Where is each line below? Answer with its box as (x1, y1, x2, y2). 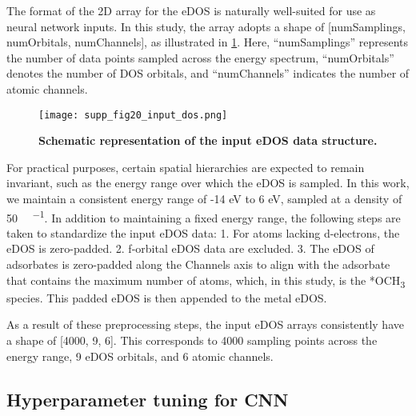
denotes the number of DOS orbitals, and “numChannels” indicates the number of (6, 65, 410, 82)
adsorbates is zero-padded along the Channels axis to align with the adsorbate (6, 256, 390, 273)
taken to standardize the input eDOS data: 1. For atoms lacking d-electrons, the (6, 224, 400, 241)
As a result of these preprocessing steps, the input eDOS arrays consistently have (6, 316, 404, 333)
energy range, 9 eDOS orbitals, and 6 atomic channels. (6, 347, 274, 364)
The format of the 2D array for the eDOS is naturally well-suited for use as (6, 2, 376, 18)
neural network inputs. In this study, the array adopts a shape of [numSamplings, (6, 18, 406, 34)
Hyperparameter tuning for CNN (6, 386, 289, 411)
